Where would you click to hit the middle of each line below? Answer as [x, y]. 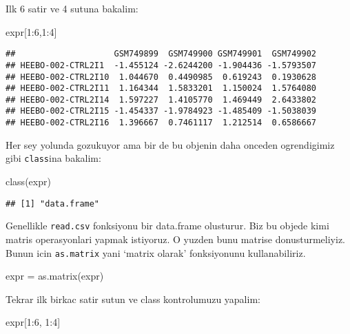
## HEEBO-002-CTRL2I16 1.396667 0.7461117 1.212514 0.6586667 [161, 123]
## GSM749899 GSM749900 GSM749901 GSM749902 [161, 54]
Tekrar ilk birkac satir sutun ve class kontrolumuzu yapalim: [133, 299]
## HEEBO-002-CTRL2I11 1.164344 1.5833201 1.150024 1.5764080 [161, 88]
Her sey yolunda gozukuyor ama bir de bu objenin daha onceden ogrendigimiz [170, 144]
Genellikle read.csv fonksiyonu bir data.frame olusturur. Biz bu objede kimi [167, 226]
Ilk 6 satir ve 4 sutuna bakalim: [72, 8]
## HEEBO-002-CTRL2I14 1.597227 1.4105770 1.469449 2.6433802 [161, 100]
